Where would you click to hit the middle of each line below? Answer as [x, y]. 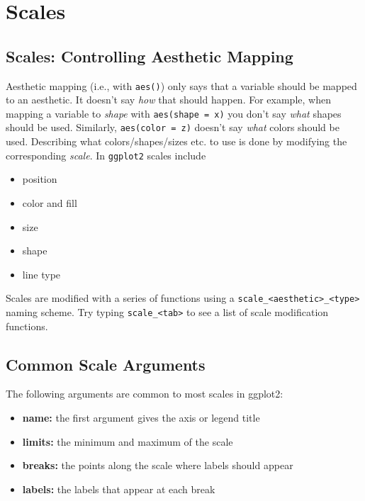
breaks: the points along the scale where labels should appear [158, 465]
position [40, 179]
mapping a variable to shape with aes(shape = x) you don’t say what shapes [174, 113]
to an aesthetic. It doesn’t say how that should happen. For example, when [168, 100]
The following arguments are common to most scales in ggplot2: [145, 394]
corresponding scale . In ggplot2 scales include [106, 155]
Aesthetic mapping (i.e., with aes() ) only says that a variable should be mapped [181, 85]
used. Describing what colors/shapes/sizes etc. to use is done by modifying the [176, 141]
